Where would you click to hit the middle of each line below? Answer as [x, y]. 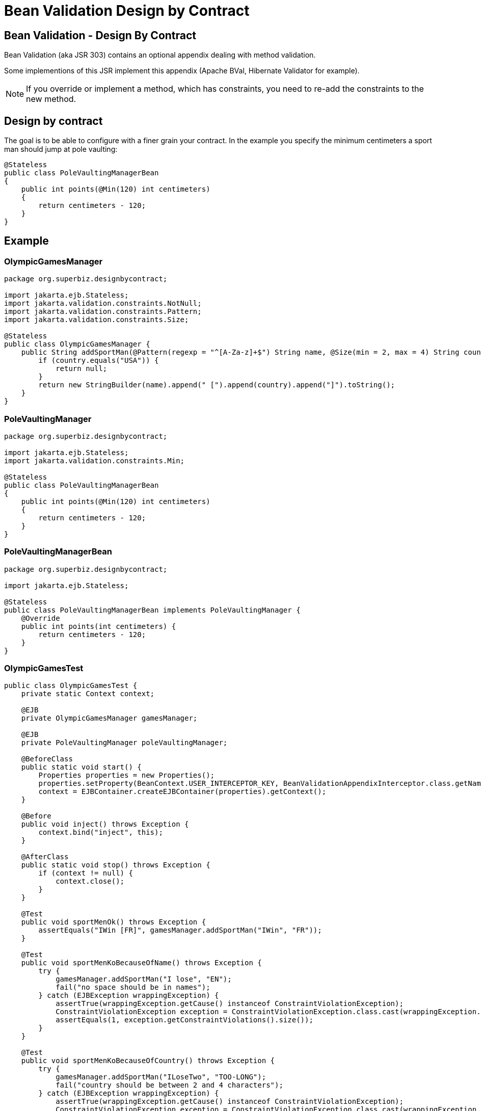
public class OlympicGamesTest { [71, 686]
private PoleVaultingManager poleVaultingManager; [124, 743]
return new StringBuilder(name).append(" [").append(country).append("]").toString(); [217, 385]
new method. [51, 99]
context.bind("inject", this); [101, 832]
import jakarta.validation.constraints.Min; [95, 460]
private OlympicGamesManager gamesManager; [109, 718]
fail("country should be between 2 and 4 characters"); [169, 1085]
